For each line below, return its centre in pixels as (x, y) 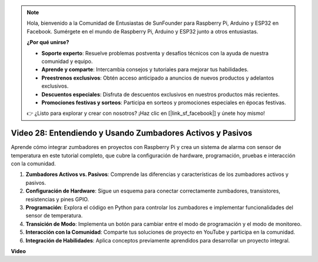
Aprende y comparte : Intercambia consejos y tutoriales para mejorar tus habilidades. (145, 69)
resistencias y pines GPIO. (57, 199)
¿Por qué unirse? (48, 42)
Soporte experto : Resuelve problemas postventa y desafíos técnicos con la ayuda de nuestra (155, 53)
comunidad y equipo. (67, 61)
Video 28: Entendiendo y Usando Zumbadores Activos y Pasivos (132, 133)
